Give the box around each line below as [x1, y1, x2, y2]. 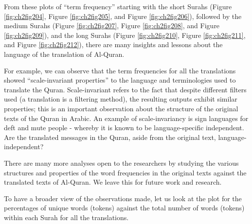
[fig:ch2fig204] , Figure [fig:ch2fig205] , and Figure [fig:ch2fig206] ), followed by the [4, 11, 242, 21]
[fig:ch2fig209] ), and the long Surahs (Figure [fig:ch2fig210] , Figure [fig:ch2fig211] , [4, 30, 246, 40]
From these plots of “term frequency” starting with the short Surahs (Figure [4, 1, 232, 11]
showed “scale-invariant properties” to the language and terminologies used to [4, 75, 236, 85]
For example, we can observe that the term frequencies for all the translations [4, 65, 236, 75]
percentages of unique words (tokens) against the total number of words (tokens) [4, 203, 245, 213]
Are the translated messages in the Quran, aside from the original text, [4, 132, 216, 142]
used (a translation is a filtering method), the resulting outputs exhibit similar [4, 94, 237, 104]
